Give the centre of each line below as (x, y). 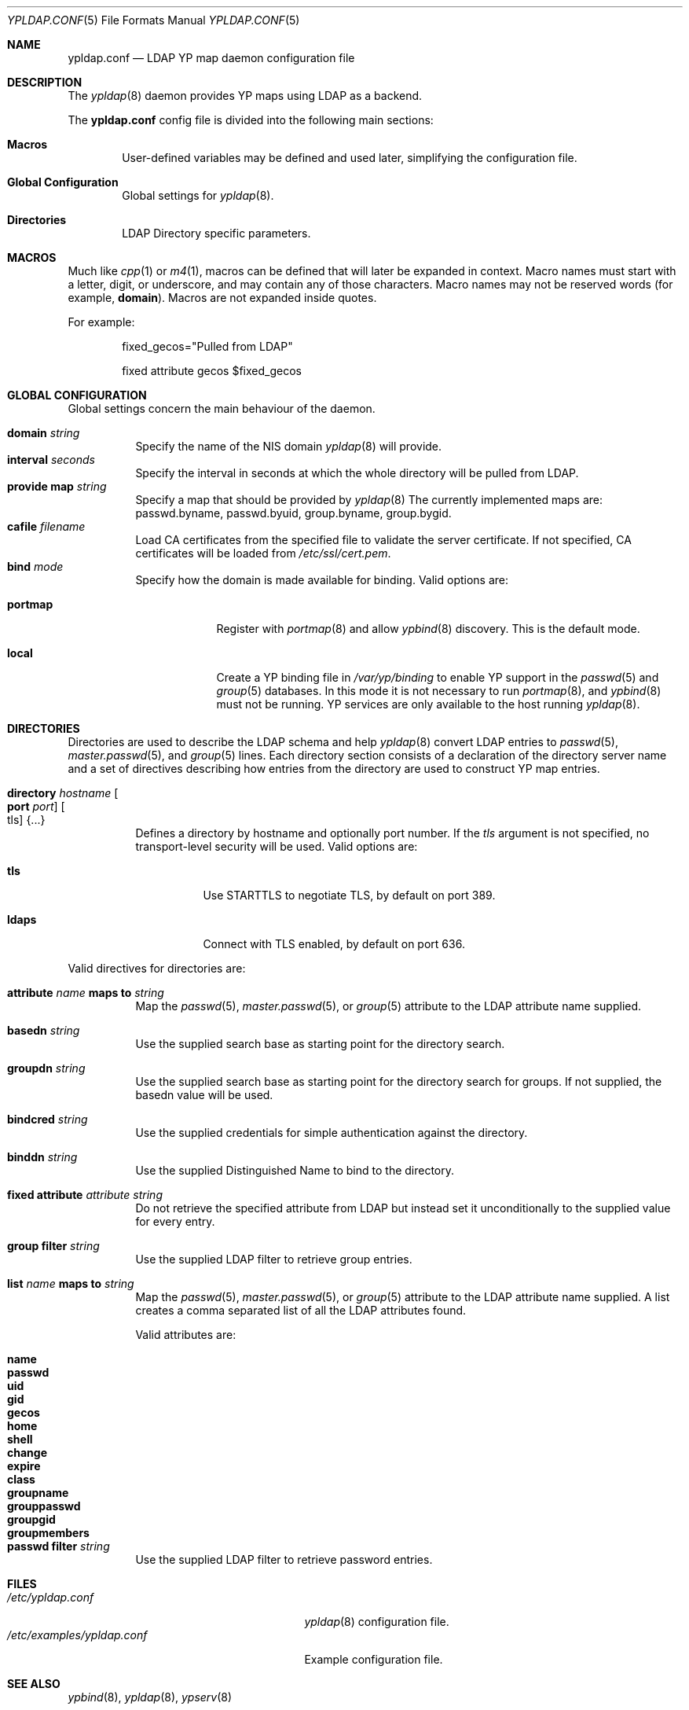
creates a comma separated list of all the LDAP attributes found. (301, 1310)
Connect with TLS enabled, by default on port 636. (334, 944)
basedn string (44, 1030)
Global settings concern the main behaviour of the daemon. (222, 408)
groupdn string (46, 1068)
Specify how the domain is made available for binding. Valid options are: (322, 580)
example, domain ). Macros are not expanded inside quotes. (222, 298)
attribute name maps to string (86, 993)
